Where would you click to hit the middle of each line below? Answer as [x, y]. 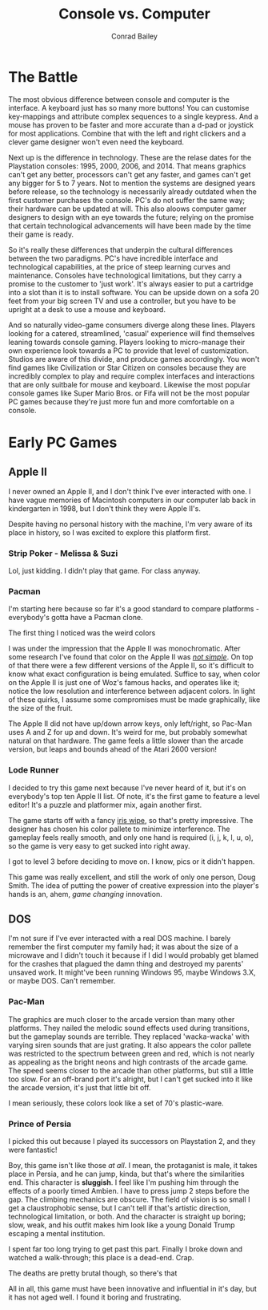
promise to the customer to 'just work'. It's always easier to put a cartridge [131, 284]
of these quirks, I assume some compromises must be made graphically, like [134, 700]
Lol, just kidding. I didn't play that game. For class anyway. [104, 570]
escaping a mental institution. [57, 1233]
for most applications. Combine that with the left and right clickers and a [127, 133]
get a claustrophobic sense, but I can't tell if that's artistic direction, [119, 1207]
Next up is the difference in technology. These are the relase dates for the [130, 157]
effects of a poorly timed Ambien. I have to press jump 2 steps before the [129, 1190]
